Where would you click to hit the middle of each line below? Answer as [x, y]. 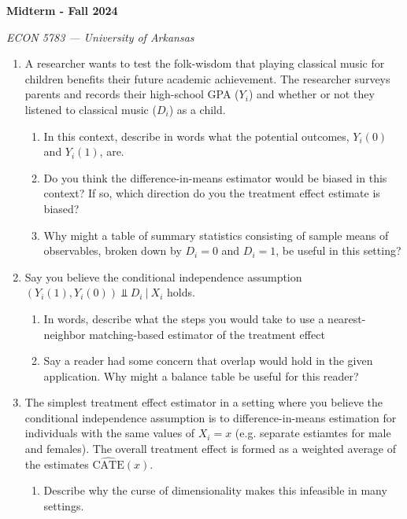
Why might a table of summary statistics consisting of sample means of [216, 235]
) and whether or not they [311, 94]
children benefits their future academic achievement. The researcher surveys [207, 78]
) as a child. [197, 109]
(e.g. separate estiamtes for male [313, 433]
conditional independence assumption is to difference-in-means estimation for [211, 417]
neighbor [65, 334]
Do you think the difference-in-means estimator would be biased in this [215, 177]
